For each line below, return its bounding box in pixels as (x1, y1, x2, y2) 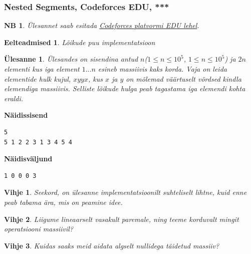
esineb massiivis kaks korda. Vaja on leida (98, 64, 227, 74)
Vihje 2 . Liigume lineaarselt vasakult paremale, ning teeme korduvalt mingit (4, 213, 239, 224)
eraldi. (4, 93, 24, 103)
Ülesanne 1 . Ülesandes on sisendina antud (4, 54, 138, 64)
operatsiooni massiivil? (4, 223, 73, 234)
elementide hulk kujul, (4, 73, 71, 84)
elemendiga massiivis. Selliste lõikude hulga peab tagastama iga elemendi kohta (4, 83, 245, 94)
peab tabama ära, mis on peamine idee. (4, 196, 123, 207)
